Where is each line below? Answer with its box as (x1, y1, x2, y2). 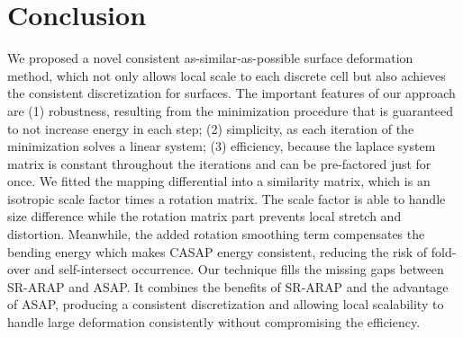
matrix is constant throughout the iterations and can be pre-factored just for (7, 154, 431, 173)
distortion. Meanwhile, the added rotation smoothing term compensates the (7, 225, 425, 244)
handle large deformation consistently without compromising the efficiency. (7, 313, 421, 332)
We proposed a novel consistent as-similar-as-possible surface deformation (7, 49, 413, 67)
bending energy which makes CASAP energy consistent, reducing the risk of (7, 242, 428, 261)
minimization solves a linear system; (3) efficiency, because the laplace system (7, 137, 436, 155)
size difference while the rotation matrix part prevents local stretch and (7, 207, 402, 226)
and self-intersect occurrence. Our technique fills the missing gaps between (33, 260, 444, 279)
